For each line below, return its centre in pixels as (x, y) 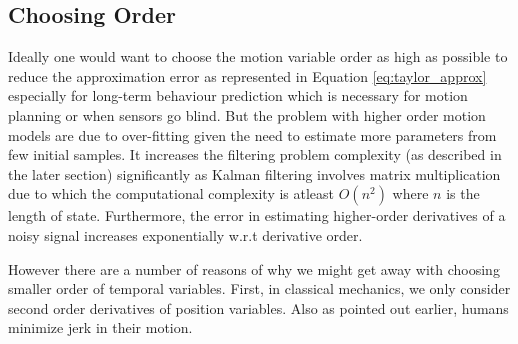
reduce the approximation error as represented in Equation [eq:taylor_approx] (247, 75)
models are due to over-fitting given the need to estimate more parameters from (252, 134)
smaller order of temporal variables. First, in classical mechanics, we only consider (259, 288)
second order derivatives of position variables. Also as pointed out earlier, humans (258, 307)
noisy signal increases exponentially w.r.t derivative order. (185, 234)
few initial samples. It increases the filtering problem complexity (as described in (255, 154)
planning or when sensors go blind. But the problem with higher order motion (247, 114)
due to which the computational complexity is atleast (171, 193)
